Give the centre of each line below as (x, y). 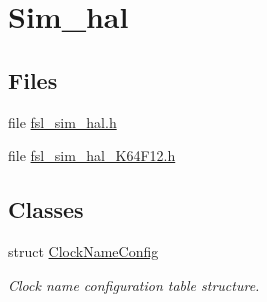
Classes (46, 209)
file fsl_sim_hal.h (62, 121)
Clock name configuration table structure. (134, 284)
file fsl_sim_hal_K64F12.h (92, 155)
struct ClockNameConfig (83, 250)
